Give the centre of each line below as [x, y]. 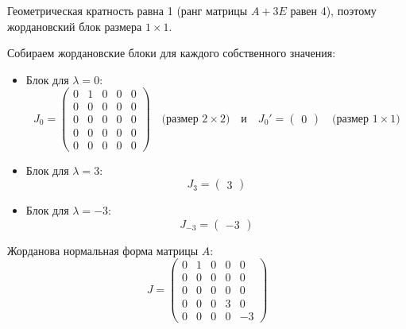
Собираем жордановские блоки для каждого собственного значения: [172, 53]
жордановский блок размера [75, 26]
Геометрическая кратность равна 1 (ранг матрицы [128, 10]
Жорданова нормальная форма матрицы [103, 250]
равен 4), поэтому [333, 10]
